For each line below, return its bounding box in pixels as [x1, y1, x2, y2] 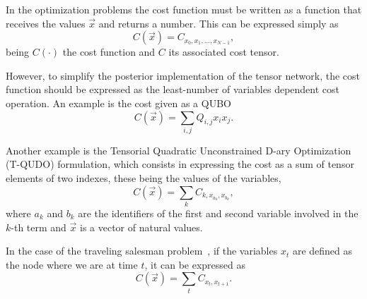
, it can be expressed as [144, 257, 246, 271]
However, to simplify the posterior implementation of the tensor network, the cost [6, 68, 360, 83]
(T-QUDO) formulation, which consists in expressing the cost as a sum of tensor [6, 157, 354, 171]
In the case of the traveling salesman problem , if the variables [6, 243, 278, 258]
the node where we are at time [6, 257, 138, 271]
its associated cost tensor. [168, 44, 279, 59]
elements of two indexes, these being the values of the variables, [6, 171, 281, 185]
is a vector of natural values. [80, 219, 203, 234]
